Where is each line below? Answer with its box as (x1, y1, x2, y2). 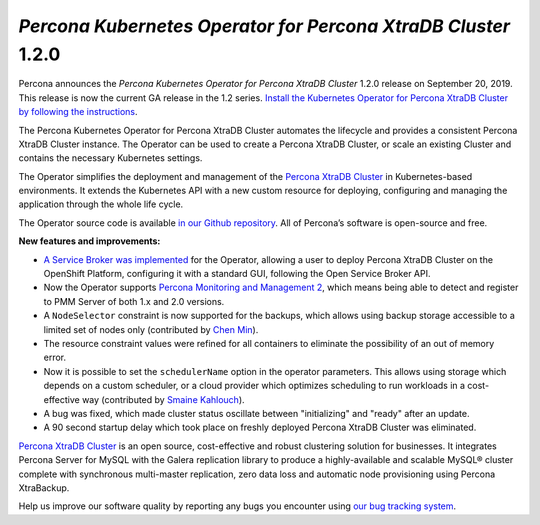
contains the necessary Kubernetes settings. (18, 152, 203, 164)
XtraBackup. (18, 481, 70, 494)
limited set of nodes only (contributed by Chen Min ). (43, 323, 259, 335)
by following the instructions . (18, 106, 139, 118)
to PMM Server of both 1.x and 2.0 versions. (43, 295, 225, 307)
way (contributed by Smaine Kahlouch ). (81, 393, 245, 405)
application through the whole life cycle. (18, 198, 184, 210)
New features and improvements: (18, 235, 161, 247)
